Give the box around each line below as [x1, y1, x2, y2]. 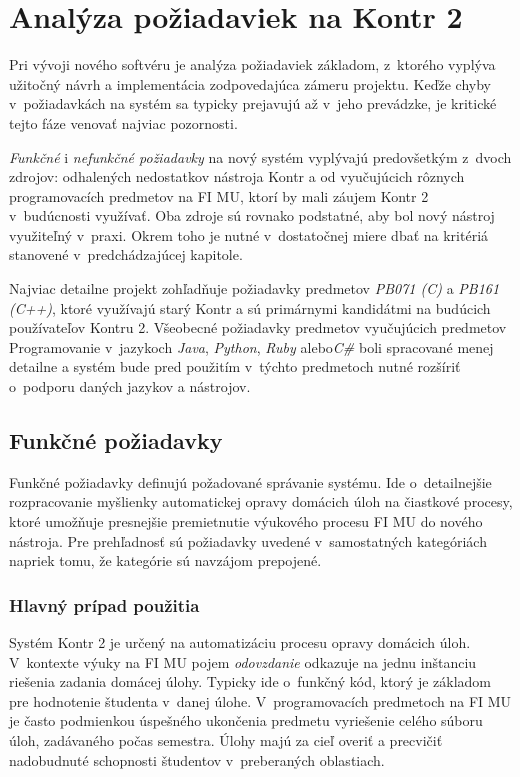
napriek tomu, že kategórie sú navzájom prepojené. [9, 550, 322, 571]
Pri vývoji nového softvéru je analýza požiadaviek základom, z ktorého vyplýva [9, 54, 496, 75]
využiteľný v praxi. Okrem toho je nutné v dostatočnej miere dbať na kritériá [9, 224, 489, 245]
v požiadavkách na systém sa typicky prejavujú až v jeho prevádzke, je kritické [9, 93, 497, 114]
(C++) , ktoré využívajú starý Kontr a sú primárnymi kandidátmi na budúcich [9, 297, 491, 318]
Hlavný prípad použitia [9, 592, 200, 617]
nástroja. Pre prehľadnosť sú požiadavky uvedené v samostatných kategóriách [9, 530, 487, 551]
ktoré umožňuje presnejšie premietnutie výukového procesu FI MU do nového [9, 511, 483, 532]
